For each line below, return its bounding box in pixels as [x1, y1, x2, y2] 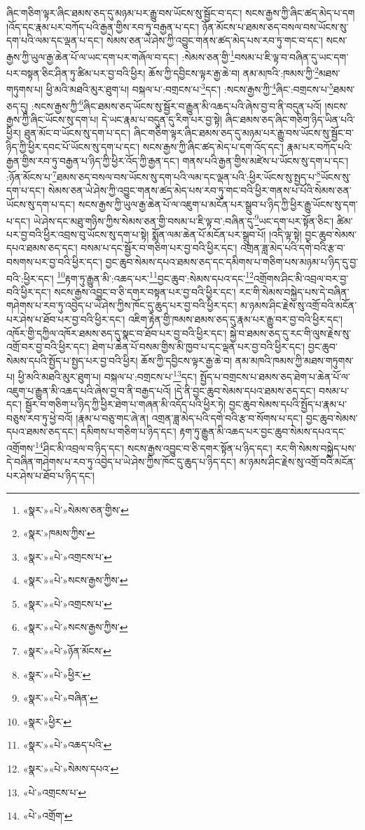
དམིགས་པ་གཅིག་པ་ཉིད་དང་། [81, 424, 177, 439]
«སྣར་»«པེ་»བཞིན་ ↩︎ [22, 690, 98, 705]
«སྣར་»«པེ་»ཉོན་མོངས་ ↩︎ [22, 644, 111, 658]
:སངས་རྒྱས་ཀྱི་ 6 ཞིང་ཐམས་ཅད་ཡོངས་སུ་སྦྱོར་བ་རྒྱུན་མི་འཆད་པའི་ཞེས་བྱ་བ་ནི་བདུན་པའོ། [31, 96, 322, 113]
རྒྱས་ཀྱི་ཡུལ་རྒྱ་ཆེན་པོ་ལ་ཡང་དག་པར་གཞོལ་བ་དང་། [6, 49, 179, 64]
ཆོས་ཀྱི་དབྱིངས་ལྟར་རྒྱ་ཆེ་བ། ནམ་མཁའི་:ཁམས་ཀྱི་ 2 [149, 64, 319, 80]
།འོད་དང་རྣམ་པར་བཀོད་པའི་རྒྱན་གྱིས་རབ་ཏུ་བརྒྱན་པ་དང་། [6, 19, 200, 34]
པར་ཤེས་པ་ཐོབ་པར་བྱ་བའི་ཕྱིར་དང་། [6, 312, 125, 327]
